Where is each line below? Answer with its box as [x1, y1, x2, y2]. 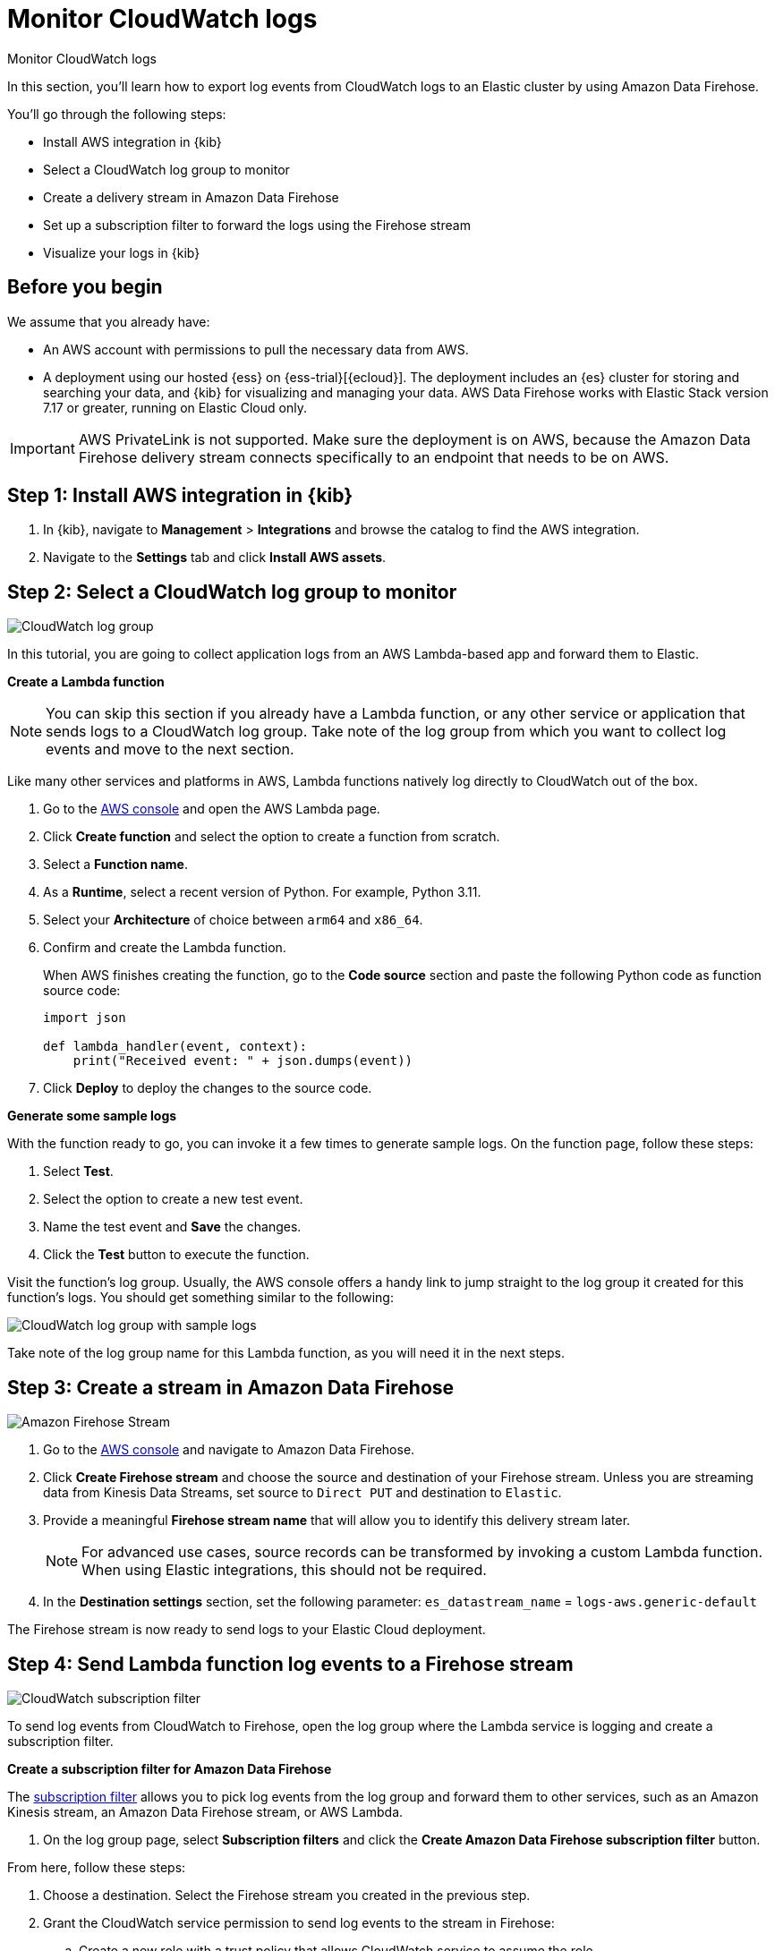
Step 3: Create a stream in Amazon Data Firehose [7, 1376, 455, 1399]
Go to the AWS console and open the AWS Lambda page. [43, 801, 380, 817]
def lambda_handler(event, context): [43, 1039, 308, 1054]
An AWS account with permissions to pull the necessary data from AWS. [43, 341, 469, 357]
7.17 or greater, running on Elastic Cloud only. [43, 399, 307, 415]
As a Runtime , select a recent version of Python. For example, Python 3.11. [43, 884, 481, 900]
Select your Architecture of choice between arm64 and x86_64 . [43, 912, 423, 928]
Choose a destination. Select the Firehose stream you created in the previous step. [43, 1887, 531, 1903]
